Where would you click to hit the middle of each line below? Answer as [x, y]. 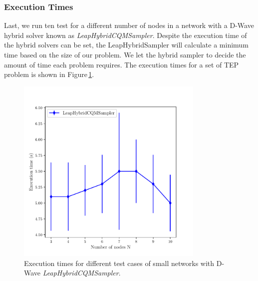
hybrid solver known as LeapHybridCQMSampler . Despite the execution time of [126, 35]
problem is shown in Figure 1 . [49, 74]
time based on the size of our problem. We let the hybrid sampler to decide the [125, 54]
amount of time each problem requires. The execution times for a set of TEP [122, 64]
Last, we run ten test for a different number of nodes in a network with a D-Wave [129, 25]
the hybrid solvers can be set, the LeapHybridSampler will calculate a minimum [126, 45]
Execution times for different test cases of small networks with [119, 263]
